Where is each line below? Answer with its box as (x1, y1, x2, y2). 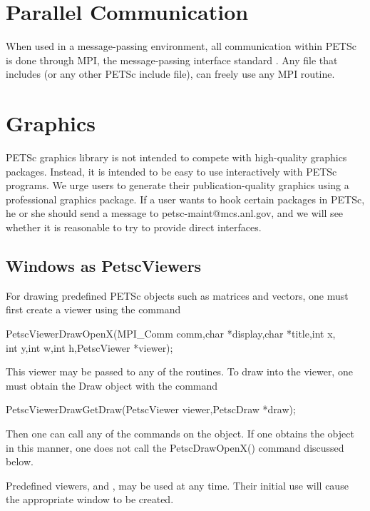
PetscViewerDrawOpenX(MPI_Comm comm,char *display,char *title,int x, (6, 325, 336, 340)
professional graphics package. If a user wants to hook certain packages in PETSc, (6, 191, 365, 206)
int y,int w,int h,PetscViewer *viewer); (6, 340, 173, 355)
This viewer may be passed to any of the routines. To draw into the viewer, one (6, 364, 353, 379)
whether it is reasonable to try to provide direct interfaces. (6, 220, 262, 234)
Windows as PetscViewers (6, 254, 202, 276)
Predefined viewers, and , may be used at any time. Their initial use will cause (6, 477, 349, 492)
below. (6, 454, 34, 469)
